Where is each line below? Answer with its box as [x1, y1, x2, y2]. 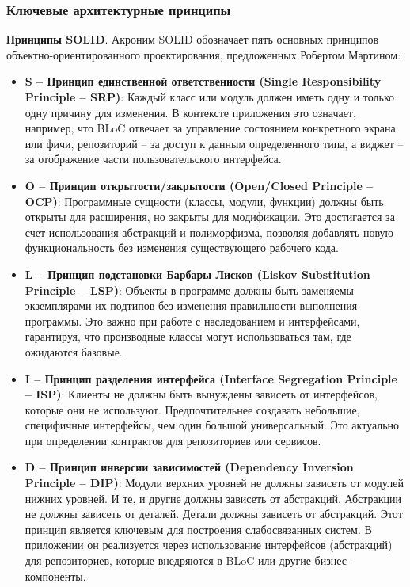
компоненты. [25, 567, 86, 584]
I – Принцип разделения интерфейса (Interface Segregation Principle [25, 370, 397, 387]
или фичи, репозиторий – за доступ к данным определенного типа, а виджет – [25, 135, 404, 151]
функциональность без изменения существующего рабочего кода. [25, 239, 339, 256]
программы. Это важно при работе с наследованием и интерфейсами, [25, 312, 360, 329]
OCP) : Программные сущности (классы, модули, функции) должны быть [25, 192, 384, 209]
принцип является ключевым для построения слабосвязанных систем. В [25, 520, 372, 537]
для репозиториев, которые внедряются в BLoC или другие [25, 552, 311, 569]
